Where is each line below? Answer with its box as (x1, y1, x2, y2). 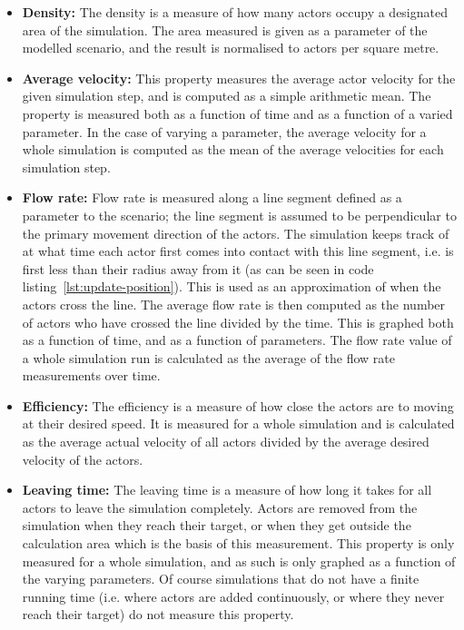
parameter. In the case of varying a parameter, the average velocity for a (22, 122, 427, 141)
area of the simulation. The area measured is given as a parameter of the (22, 20, 428, 39)
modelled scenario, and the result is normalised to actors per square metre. (22, 38, 439, 57)
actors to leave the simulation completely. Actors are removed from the (22, 497, 418, 517)
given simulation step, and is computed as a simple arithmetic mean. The (22, 86, 431, 105)
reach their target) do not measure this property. (22, 605, 294, 624)
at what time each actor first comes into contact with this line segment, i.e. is (22, 241, 454, 261)
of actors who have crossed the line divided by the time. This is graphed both (22, 312, 454, 331)
